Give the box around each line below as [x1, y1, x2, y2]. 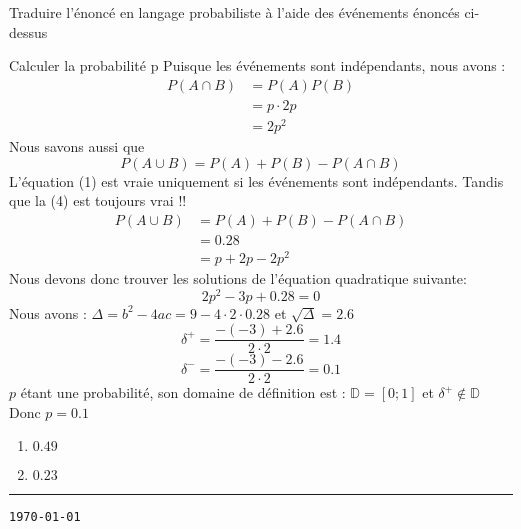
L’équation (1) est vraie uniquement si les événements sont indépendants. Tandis [9, 170, 504, 191]
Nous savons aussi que [9, 135, 145, 156]
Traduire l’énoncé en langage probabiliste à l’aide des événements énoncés [9, 2, 460, 22]
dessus [9, 21, 48, 42]
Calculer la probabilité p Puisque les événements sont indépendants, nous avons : [9, 55, 506, 76]
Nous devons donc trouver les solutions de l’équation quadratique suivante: [9, 267, 467, 288]
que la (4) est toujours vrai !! [9, 190, 187, 211]
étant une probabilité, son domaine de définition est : [20, 382, 346, 403]
